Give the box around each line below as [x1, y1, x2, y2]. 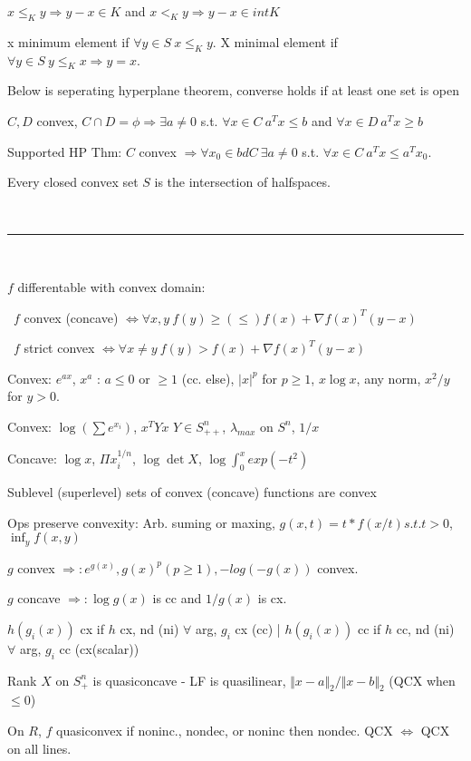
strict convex [24, 338, 95, 357]
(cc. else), [181, 368, 235, 387]
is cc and [152, 589, 202, 608]
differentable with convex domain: [17, 277, 206, 296]
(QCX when [389, 670, 456, 689]
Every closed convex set [7, 172, 139, 191]
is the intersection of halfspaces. [154, 172, 331, 191]
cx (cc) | [235, 619, 281, 638]
